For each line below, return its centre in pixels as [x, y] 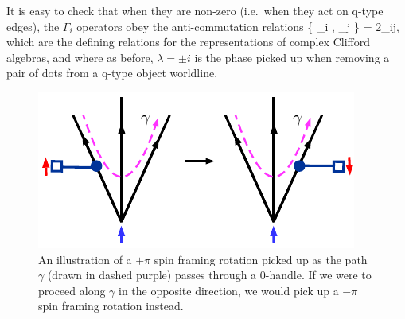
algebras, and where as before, [80, 57]
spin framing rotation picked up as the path [261, 259]
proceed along [72, 290]
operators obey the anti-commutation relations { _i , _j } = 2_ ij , [238, 26]
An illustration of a [85, 259]
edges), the [33, 26]
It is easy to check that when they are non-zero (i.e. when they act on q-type [195, 10]
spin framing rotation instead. [111, 306]
